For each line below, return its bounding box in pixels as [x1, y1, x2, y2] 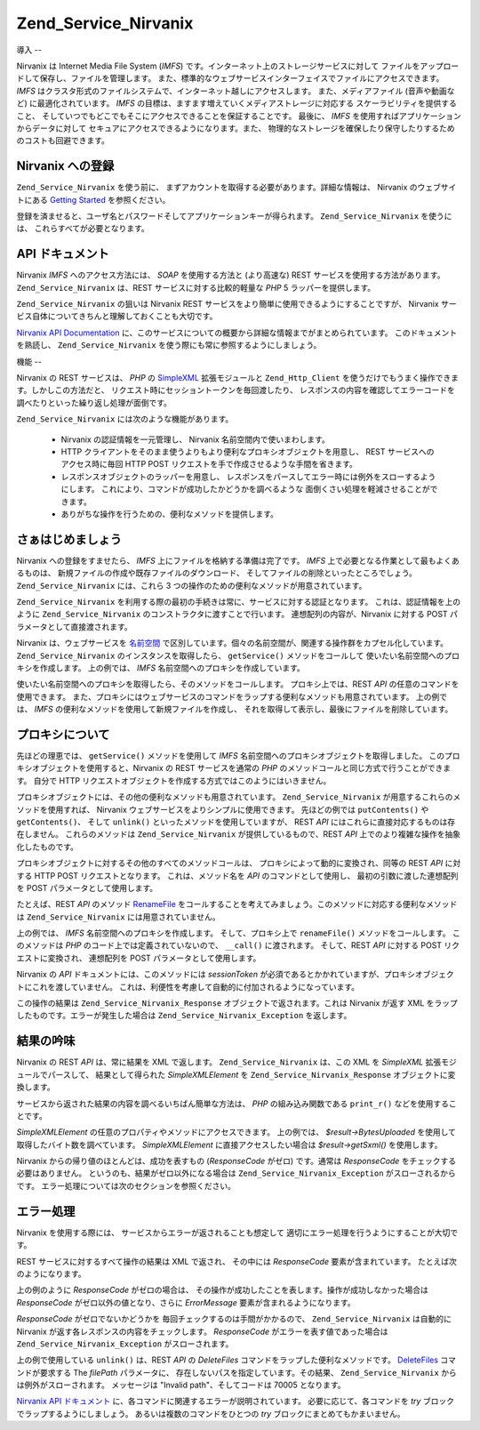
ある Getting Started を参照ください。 [31, 194, 171, 205]
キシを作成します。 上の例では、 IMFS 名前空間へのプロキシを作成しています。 [16, 663, 306, 673]
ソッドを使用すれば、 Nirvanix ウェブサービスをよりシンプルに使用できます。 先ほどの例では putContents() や [16, 804, 429, 815]
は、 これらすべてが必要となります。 [16, 223, 150, 234]
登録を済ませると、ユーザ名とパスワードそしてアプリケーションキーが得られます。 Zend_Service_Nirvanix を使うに [16, 210, 452, 221]
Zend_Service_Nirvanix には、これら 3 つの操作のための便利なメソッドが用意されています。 [16, 580, 367, 590]
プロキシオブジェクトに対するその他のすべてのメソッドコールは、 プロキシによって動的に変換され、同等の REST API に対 [16, 858, 461, 869]
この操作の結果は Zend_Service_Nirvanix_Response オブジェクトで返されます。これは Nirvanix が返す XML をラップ [16, 998, 458, 1008]
